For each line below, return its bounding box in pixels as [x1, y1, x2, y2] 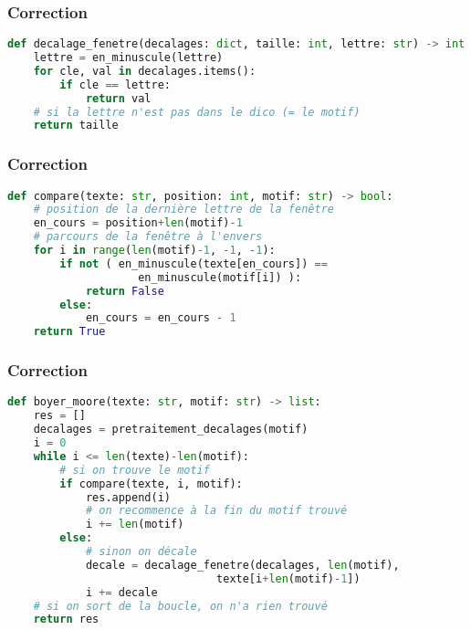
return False [85, 284, 164, 298]
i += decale [85, 585, 158, 599]
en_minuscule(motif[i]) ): [138, 270, 302, 284]
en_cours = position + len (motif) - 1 [33, 216, 243, 230]
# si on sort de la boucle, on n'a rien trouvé [33, 599, 328, 613]
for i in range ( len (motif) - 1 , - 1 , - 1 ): [33, 244, 276, 257]
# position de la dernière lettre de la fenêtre [33, 203, 334, 216]
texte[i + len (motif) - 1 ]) [216, 572, 361, 585]
